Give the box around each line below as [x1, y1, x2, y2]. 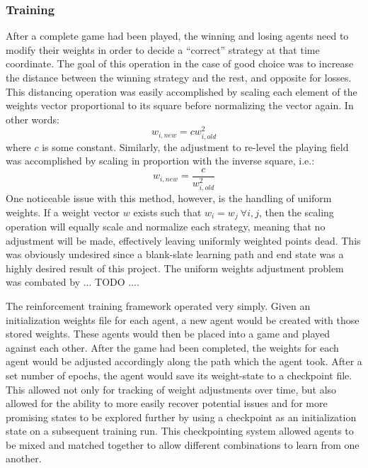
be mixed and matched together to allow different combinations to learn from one [6, 437, 360, 452]
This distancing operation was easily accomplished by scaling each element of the [6, 84, 357, 99]
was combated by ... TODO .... [6, 274, 139, 289]
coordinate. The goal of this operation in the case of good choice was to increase [6, 56, 354, 71]
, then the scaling [259, 204, 334, 219]
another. [6, 451, 42, 466]
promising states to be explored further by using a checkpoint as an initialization [6, 409, 357, 424]
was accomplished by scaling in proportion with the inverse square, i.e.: [6, 153, 315, 168]
